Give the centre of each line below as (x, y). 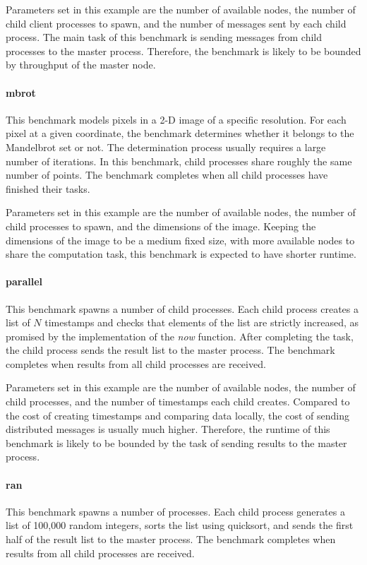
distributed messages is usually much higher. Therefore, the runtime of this (168, 429)
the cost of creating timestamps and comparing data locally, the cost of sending (178, 415)
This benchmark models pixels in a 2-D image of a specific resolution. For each (176, 119)
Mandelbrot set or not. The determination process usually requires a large (166, 147)
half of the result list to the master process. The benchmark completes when (171, 539)
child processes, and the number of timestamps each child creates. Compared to (178, 402)
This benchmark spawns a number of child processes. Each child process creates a (182, 308)
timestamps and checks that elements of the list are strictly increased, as (202, 322)
